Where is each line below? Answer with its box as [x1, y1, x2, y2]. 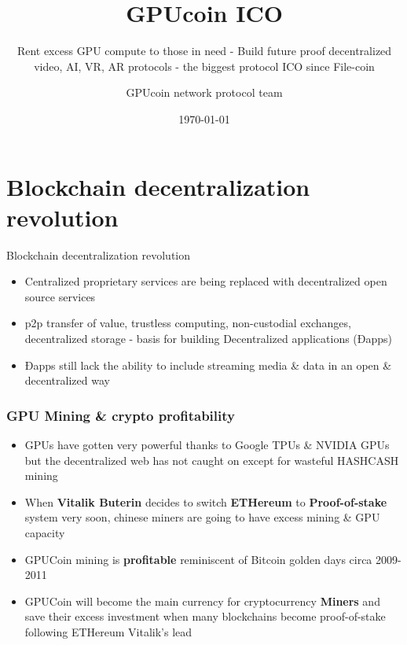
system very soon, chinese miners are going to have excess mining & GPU [24, 509, 380, 525]
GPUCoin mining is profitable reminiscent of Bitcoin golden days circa [24, 551, 372, 567]
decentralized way [24, 372, 110, 389]
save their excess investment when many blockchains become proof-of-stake [24, 608, 386, 625]
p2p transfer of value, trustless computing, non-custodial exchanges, [24, 315, 351, 331]
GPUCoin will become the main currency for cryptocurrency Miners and [24, 592, 380, 609]
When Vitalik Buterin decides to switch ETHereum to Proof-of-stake [24, 493, 387, 510]
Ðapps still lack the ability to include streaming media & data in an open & [24, 356, 392, 373]
